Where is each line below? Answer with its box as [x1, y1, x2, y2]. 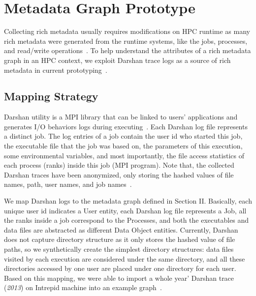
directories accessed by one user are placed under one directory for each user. [4, 263, 236, 273]
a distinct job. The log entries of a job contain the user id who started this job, [4, 131, 243, 141]
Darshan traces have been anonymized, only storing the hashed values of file [4, 169, 234, 179]
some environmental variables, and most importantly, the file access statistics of [4, 150, 244, 160]
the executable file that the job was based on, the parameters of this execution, [4, 141, 243, 151]
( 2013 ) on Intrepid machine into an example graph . [4, 282, 162, 293]
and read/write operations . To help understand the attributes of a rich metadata [4, 45, 251, 56]
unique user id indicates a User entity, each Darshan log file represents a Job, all [4, 205, 247, 215]
